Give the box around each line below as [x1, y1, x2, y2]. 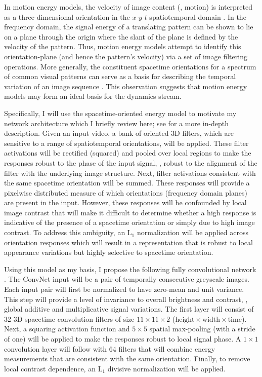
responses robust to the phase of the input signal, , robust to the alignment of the [4, 157, 257, 168]
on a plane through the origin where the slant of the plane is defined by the [4, 31, 238, 42]
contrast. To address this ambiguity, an [4, 227, 125, 238]
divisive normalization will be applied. [107, 363, 226, 373]
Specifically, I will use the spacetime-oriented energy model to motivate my [4, 107, 237, 118]
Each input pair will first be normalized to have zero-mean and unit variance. [4, 284, 244, 294]
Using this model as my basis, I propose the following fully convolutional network [4, 263, 256, 274]
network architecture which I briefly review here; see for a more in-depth [4, 118, 229, 128]
